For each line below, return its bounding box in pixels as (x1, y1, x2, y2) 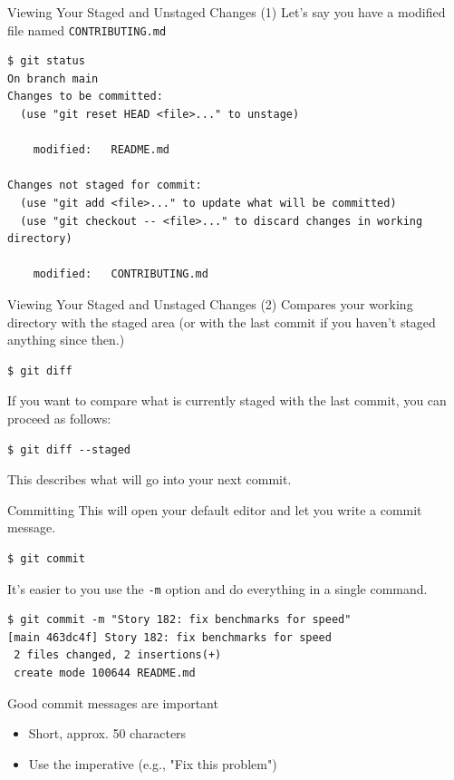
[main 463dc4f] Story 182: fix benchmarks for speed (7, 630, 332, 644)
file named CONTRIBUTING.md (7, 20, 167, 39)
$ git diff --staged (7, 443, 131, 456)
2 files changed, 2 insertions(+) (14, 648, 222, 662)
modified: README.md (33, 143, 169, 157)
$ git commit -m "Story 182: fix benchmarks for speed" (7, 613, 352, 627)
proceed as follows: (7, 408, 111, 427)
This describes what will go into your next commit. (7, 470, 292, 489)
